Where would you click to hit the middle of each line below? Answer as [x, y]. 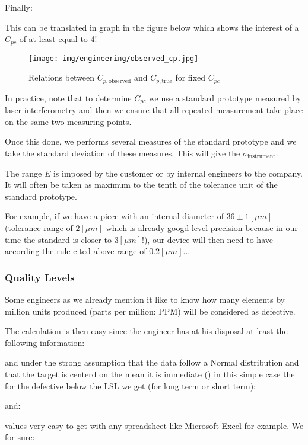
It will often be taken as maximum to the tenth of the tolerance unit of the [141, 185]
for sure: [20, 437]
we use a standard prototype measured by [225, 97]
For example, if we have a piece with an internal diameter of [114, 216]
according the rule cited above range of [76, 251]
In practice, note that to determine [68, 97]
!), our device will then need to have [207, 239]
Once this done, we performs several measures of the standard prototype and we [151, 141]
